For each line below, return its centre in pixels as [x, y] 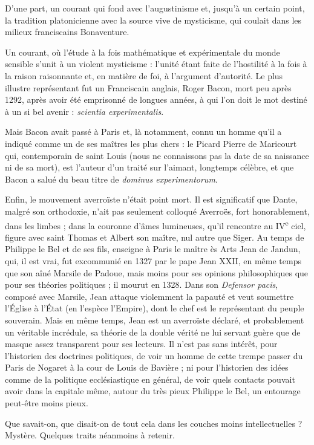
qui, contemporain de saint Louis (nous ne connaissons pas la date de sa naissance [157, 155]
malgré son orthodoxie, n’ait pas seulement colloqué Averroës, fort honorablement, [157, 211]
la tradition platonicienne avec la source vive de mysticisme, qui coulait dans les [153, 20]
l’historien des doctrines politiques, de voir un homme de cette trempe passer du [154, 355]
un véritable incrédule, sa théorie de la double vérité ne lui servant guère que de [153, 332]
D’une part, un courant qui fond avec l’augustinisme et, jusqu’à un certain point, [155, 8]
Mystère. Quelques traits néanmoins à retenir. [90, 435]
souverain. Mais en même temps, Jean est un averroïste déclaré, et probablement [155, 320]
